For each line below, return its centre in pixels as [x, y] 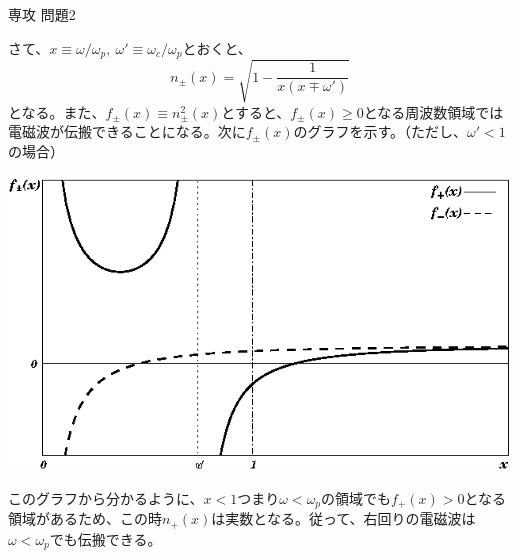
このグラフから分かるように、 [106, 497]
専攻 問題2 [42, 14]
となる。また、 [57, 111]
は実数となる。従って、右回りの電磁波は [343, 518]
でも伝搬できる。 [105, 538]
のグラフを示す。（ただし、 [380, 131]
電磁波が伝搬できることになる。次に [127, 131]
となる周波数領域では [433, 111]
